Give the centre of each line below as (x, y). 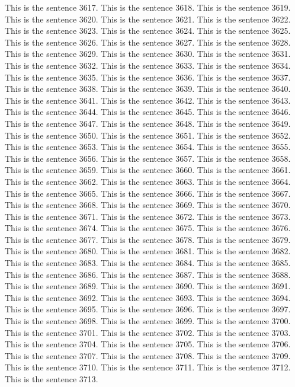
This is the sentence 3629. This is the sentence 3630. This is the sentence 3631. (148, 54)
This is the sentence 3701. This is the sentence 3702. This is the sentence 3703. (148, 332)
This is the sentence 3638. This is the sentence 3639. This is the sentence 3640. (148, 89)
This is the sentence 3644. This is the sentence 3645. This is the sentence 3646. (148, 112)
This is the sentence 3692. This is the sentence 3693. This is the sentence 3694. (148, 297)
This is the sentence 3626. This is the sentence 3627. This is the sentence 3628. (148, 42)
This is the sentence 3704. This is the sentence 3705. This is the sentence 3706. (148, 344)
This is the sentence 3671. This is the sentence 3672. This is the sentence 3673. (148, 216)
